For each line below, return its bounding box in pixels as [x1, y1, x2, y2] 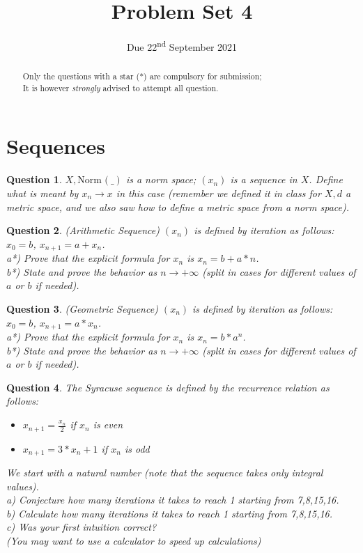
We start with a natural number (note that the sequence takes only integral [6, 465, 323, 479]
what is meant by [6, 186, 79, 201]
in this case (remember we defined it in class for [116, 186, 321, 201]
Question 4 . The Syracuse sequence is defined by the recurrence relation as [6, 380, 330, 394]
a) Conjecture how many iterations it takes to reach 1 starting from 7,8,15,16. [6, 492, 339, 507]
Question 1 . [6, 172, 62, 187]
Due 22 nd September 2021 [126, 38, 238, 54]
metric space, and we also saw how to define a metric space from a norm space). [6, 199, 350, 214]
